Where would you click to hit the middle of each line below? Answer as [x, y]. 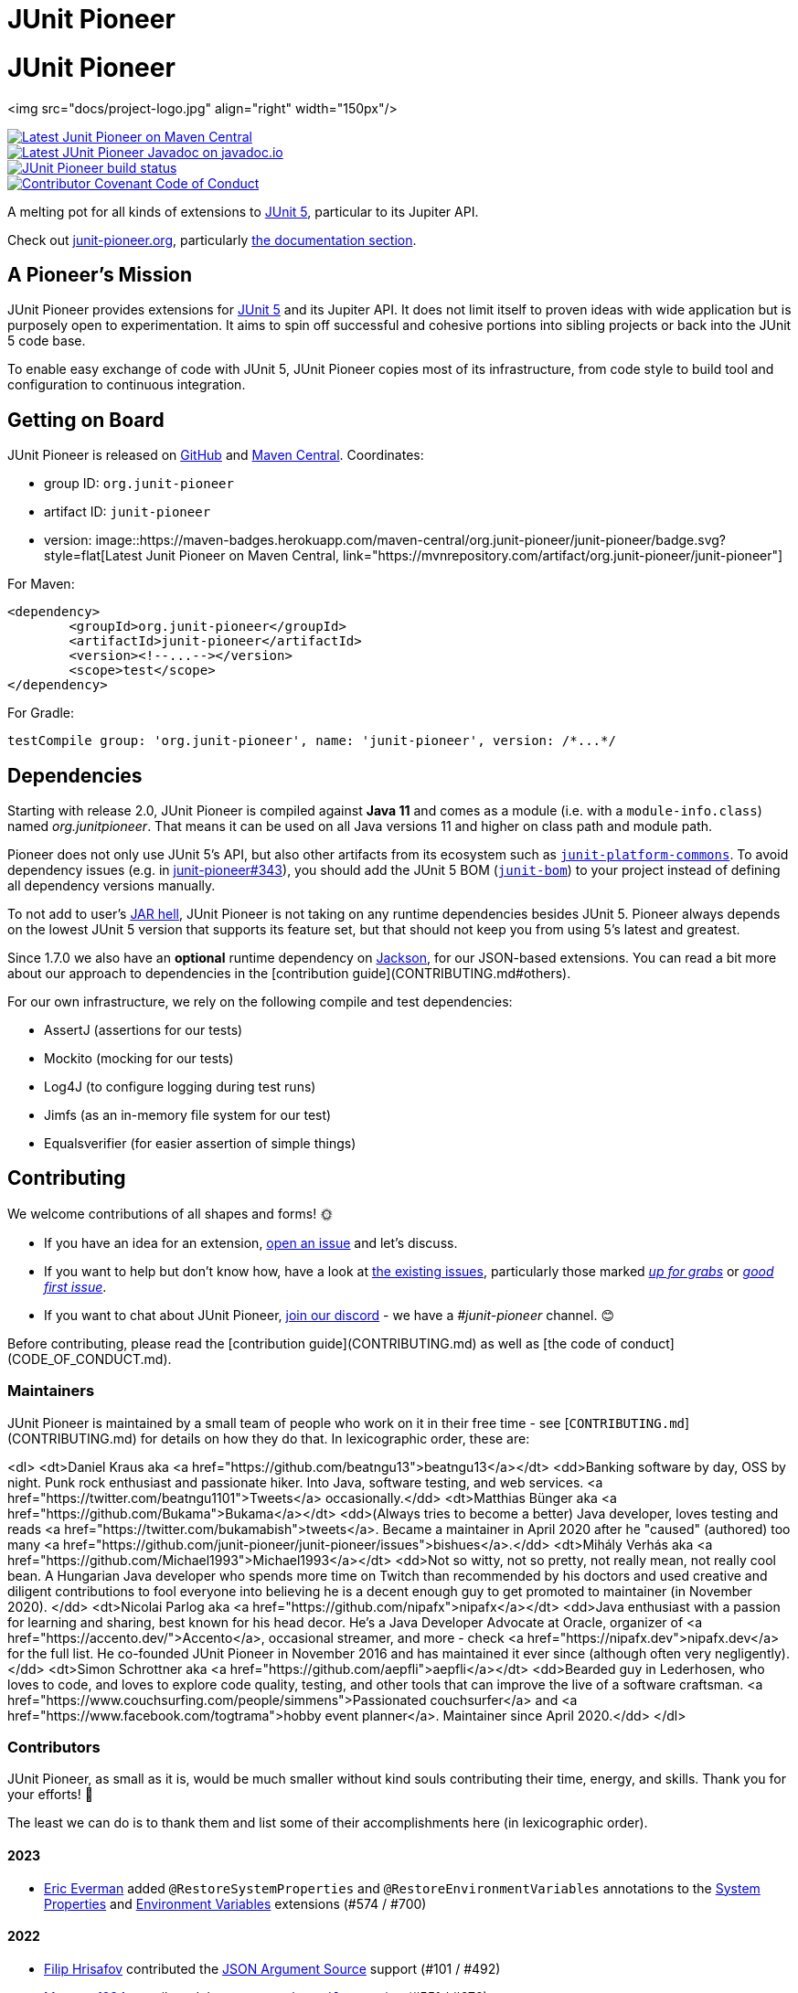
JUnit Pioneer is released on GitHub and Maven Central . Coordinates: [216, 455]
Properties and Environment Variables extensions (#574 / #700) [235, 1903]
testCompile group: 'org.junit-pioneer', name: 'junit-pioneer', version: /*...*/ [312, 741]
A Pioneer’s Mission [100, 274]
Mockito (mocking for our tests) [139, 1059]
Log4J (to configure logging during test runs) [180, 1087]
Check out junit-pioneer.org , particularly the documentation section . [212, 240]
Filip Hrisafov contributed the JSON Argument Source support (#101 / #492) [272, 1968]
